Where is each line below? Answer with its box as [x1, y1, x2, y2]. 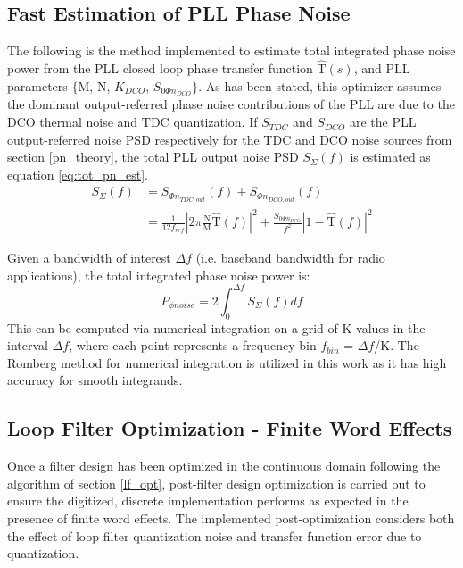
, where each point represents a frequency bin [69, 336, 317, 355]
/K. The [374, 336, 419, 355]
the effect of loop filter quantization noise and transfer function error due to [7, 526, 422, 545]
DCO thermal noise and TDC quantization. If [7, 113, 258, 131]
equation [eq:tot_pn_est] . [7, 164, 149, 183]
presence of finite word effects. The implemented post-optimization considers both [7, 508, 455, 527]
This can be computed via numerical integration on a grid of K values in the [7, 318, 426, 337]
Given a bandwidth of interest [7, 248, 171, 267]
